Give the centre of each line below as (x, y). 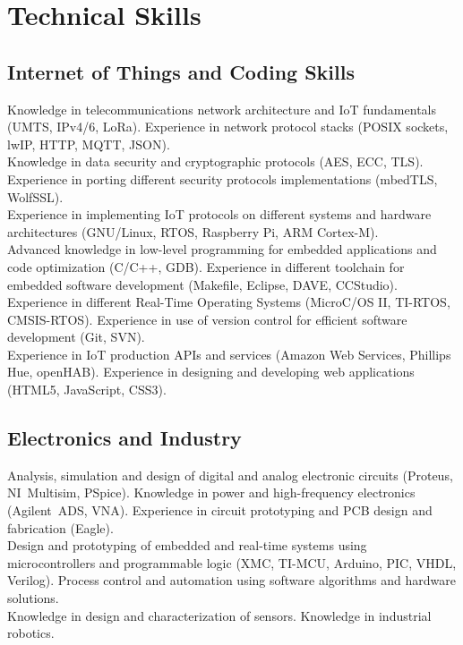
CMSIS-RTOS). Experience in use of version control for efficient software (207, 319)
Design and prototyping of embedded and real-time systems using (187, 545)
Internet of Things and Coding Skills (181, 71)
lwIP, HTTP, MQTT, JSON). (89, 144)
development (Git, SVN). (76, 337)
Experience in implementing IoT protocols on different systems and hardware (219, 214)
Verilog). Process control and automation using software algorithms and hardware (231, 580)
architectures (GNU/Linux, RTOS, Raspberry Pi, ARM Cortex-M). (193, 231)
